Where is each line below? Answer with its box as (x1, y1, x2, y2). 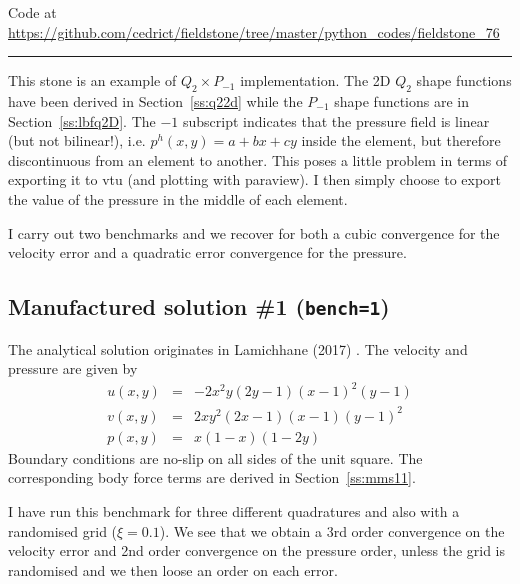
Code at (8, 2, 57, 22)
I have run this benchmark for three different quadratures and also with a (8, 500, 460, 521)
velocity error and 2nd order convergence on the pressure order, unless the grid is (8, 540, 506, 561)
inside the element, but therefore (301, 130, 501, 151)
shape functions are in (334, 90, 470, 111)
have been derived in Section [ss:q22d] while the (8, 90, 303, 111)
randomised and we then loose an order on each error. (8, 559, 338, 580)
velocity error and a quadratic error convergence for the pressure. (8, 242, 407, 263)
